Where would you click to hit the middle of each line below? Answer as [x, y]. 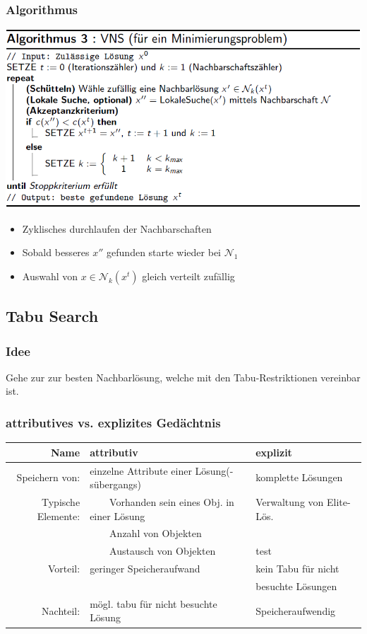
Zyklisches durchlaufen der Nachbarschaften [117, 228]
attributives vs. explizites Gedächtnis [113, 422]
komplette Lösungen [299, 477]
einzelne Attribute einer [141, 470]
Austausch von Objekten [163, 551]
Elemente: [59, 515]
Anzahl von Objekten [156, 533]
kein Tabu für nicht [297, 569]
